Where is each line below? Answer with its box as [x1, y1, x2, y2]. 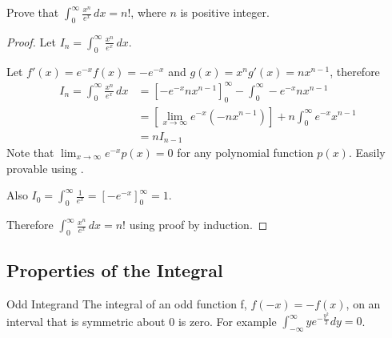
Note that [6, 144, 54, 161]
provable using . [6, 159, 84, 176]
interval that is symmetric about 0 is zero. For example [6, 312, 277, 329]
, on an [346, 296, 381, 312]
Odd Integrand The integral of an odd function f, [6, 296, 247, 312]
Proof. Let [6, 33, 56, 50]
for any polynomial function [177, 144, 314, 161]
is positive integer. [180, 4, 270, 20]
